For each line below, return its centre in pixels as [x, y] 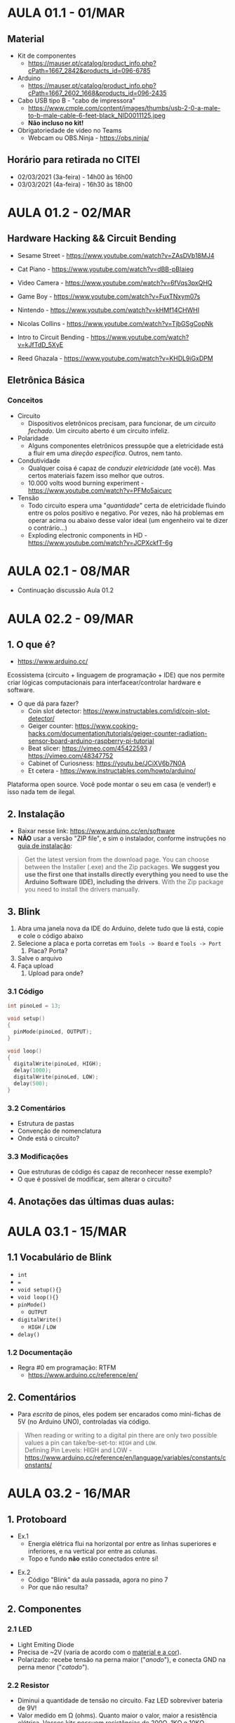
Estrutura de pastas [46, 1124]
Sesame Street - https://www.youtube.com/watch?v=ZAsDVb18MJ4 [116, 255]
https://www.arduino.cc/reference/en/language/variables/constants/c [125, 1457]
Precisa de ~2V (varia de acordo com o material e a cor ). [99, 1652]
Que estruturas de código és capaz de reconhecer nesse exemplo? [115, 1172]
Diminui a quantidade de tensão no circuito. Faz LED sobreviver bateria [120, 1700]
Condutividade [39, 460]
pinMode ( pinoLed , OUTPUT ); [53, 1032]
